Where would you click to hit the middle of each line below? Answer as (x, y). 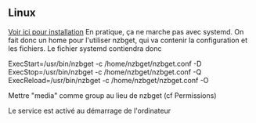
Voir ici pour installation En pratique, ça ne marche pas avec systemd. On (126, 31)
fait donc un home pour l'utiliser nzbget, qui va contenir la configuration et (128, 40)
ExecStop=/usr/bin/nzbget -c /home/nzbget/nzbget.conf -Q (105, 72)
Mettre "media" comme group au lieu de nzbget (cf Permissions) (112, 95)
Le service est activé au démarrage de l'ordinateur (89, 110)
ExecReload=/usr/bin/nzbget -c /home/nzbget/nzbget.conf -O (108, 80)
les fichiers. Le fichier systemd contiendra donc (85, 48)
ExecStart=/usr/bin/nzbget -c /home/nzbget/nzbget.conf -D (105, 63)
